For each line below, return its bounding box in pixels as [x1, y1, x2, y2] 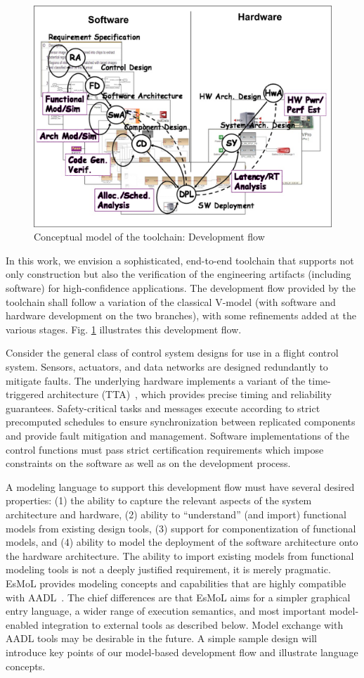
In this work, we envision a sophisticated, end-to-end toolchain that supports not [6, 252, 354, 267]
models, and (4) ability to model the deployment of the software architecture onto [6, 535, 358, 549]
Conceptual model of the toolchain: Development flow [34, 229, 265, 244]
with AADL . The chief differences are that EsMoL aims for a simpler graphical [6, 589, 351, 604]
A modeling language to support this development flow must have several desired [6, 479, 355, 494]
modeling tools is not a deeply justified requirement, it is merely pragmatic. [6, 562, 331, 577]
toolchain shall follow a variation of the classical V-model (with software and [6, 294, 336, 309]
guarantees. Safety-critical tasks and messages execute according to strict [6, 400, 320, 415]
